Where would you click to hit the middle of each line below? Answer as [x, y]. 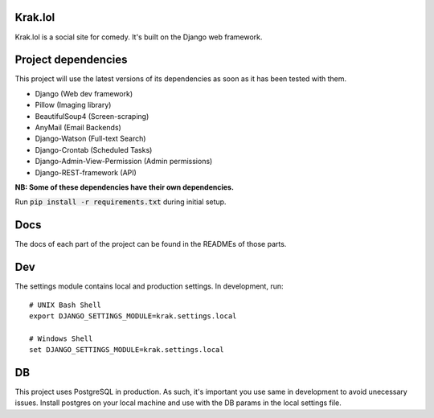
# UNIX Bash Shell [66, 305]
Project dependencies [71, 60]
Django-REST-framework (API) [86, 172]
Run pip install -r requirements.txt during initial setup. [121, 202]
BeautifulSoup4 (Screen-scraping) [92, 116]
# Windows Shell [61, 338]
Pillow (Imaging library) [73, 105]
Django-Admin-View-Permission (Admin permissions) [124, 162]
